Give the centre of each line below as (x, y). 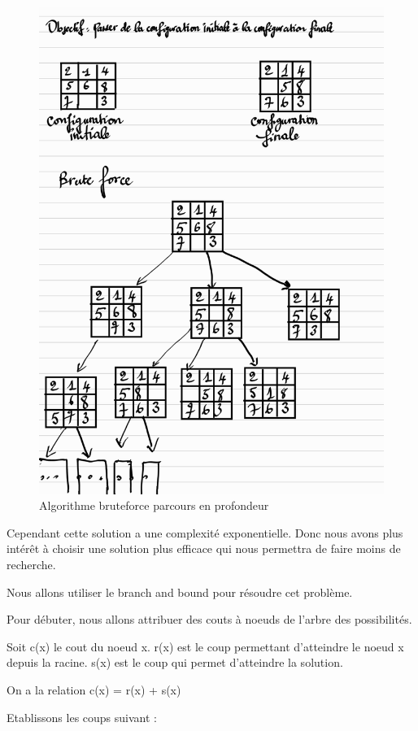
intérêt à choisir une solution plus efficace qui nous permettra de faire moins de (204, 548)
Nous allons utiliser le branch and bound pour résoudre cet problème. (180, 592)
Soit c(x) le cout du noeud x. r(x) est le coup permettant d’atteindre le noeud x (205, 646)
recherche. (31, 565)
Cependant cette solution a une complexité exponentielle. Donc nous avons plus (205, 532)
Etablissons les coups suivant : (82, 717)
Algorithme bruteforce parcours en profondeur (154, 505)
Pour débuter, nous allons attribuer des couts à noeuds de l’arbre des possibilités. (209, 619)
